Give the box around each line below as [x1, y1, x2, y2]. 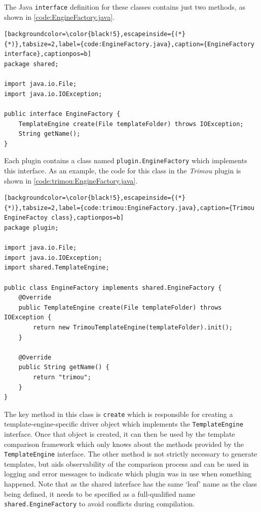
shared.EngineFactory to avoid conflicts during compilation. [4, 498, 195, 509]
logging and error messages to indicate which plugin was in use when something [4, 468, 252, 479]
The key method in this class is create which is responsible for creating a [4, 408, 233, 419]
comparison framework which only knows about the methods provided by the [4, 438, 244, 449]
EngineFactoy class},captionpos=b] [4, 214, 124, 222]
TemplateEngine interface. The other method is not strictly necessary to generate [4, 448, 257, 459]
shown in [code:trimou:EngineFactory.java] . [4, 175, 138, 186]
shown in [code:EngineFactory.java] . [4, 11, 115, 22]
